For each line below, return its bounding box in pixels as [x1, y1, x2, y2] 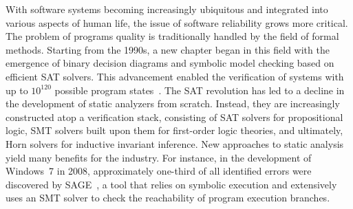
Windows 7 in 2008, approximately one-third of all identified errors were [6, 164, 312, 178]
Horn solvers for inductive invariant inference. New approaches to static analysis [6, 136, 344, 151]
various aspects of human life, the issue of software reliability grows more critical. [6, 15, 348, 30]
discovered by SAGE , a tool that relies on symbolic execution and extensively [6, 177, 337, 191]
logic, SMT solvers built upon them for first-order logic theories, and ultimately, [6, 123, 343, 137]
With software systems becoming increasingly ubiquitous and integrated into [6, 2, 328, 16]
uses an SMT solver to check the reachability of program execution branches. [6, 190, 330, 205]
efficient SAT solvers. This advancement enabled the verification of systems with [6, 69, 344, 83]
